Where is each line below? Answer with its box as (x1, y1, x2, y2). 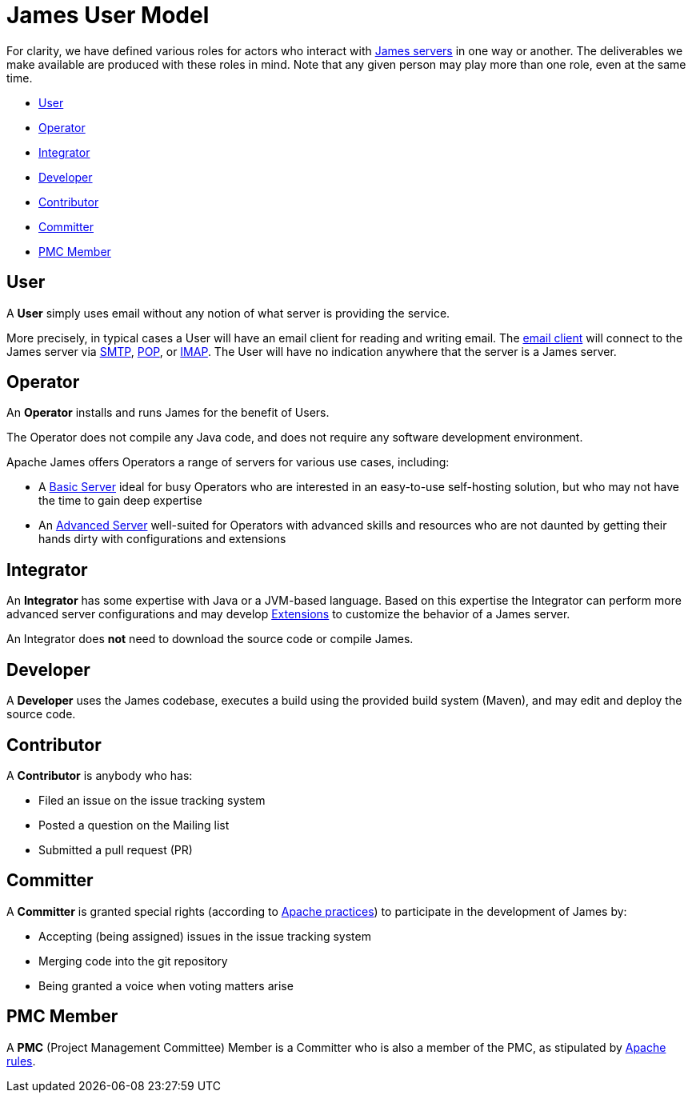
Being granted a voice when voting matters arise (38, 978, 294, 993)
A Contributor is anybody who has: (6, 768, 193, 782)
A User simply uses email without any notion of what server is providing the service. (6, 306, 450, 320)
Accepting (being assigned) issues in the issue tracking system (38, 929, 371, 943)
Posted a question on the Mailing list (38, 817, 230, 832)
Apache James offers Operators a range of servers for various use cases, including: (6, 455, 450, 470)
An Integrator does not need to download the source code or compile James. (6, 632, 414, 646)
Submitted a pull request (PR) (38, 842, 193, 857)
